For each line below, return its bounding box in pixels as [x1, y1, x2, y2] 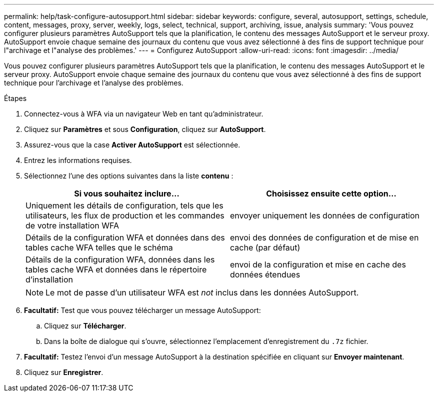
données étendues [230, 269, 300, 279]
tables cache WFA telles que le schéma [25, 242, 173, 252]
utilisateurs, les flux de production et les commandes [25, 210, 224, 220]
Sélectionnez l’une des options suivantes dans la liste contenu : [24, 171, 233, 180]
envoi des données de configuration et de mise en [230, 232, 419, 242]
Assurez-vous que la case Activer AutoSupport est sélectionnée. [24, 140, 240, 149]
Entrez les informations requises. [24, 156, 132, 164]
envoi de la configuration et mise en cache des [230, 259, 406, 269]
